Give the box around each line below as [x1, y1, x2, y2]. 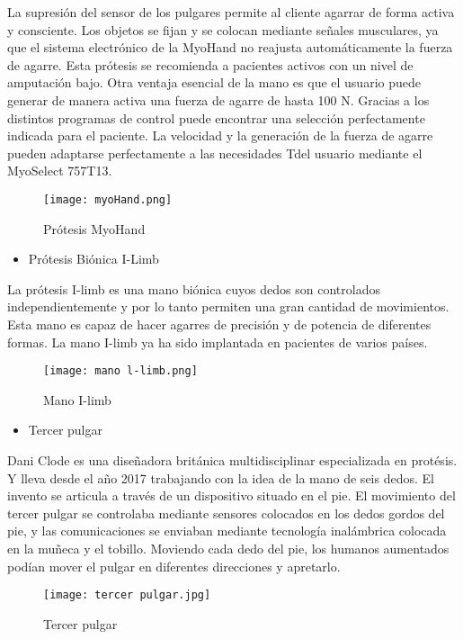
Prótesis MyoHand [43, 219, 146, 238]
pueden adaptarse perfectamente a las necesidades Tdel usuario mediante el [7, 143, 423, 162]
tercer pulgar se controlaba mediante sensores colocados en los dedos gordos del [7, 503, 445, 522]
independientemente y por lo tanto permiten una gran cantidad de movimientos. [7, 297, 450, 316]
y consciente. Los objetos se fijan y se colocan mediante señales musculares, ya [7, 20, 439, 39]
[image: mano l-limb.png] [43, 364, 198, 378]
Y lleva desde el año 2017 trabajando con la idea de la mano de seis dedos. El [7, 468, 434, 487]
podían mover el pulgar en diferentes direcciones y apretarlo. [7, 556, 341, 575]
